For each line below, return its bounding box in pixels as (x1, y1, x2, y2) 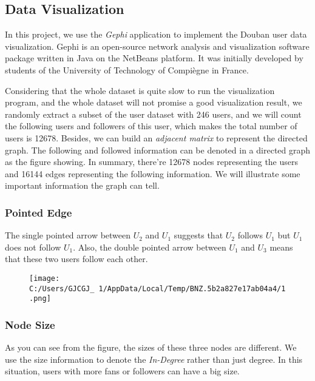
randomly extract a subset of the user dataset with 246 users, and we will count (5, 107, 302, 120)
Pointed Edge (5, 204, 72, 220)
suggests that (174, 229, 223, 241)
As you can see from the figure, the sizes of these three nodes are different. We (5, 341, 297, 354)
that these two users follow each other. (5, 252, 148, 265)
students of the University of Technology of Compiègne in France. (5, 63, 249, 76)
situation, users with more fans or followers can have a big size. (5, 365, 240, 377)
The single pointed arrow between (5, 229, 131, 241)
